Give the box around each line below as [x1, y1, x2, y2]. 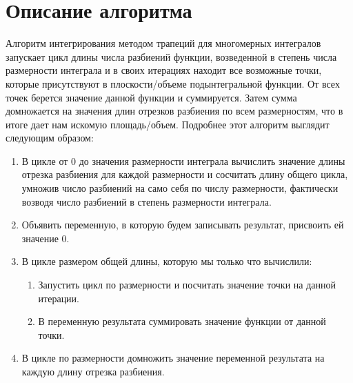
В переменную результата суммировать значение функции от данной [38, 314, 326, 328]
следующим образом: [6, 130, 94, 145]
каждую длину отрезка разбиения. [21, 364, 165, 378]
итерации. [38, 291, 80, 305]
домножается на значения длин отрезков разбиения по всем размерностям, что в [6, 104, 343, 118]
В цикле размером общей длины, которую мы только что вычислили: [21, 254, 312, 268]
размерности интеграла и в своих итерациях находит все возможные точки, [6, 63, 322, 77]
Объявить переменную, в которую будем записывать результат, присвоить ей [21, 217, 344, 232]
